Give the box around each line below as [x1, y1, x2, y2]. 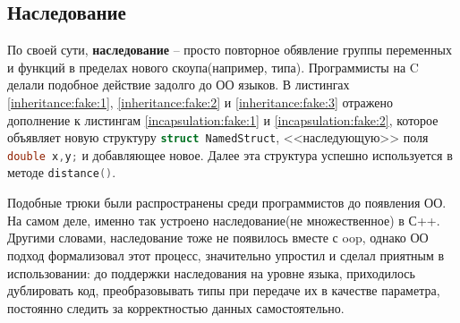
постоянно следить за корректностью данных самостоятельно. [7, 298, 345, 317]
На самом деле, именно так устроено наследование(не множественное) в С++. [7, 210, 440, 229]
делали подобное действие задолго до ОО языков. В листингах [7, 75, 350, 94]
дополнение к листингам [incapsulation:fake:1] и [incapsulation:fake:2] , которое [7, 110, 439, 129]
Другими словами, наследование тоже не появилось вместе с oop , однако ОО [7, 228, 429, 247]
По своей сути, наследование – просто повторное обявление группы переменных [7, 40, 452, 59]
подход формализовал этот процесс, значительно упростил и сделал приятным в [7, 245, 445, 264]
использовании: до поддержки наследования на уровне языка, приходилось [7, 263, 415, 282]
